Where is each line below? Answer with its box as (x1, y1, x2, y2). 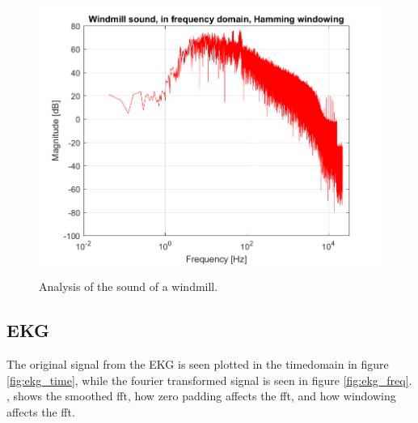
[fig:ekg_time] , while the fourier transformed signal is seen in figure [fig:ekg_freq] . (6, 371, 412, 388)
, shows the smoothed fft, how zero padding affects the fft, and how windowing (6, 387, 396, 404)
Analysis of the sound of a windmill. (39, 278, 218, 295)
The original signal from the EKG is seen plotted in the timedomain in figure (6, 356, 389, 373)
